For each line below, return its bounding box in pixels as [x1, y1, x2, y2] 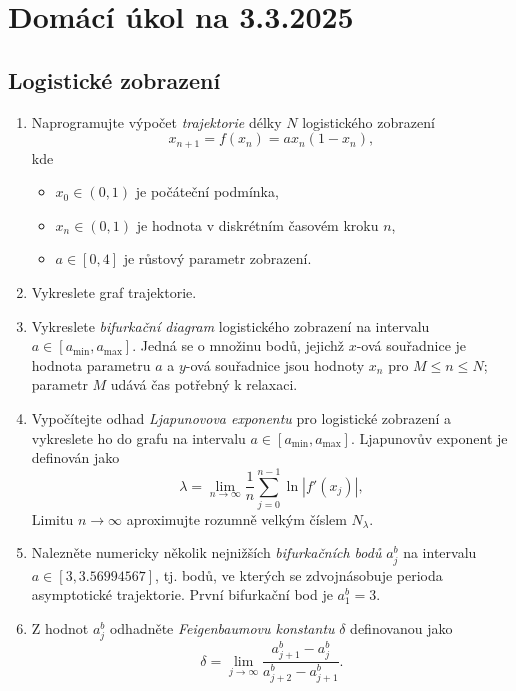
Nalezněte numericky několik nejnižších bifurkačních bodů [31, 542, 382, 563]
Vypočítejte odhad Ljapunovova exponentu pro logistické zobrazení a [31, 407, 452, 428]
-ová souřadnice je [356, 335, 467, 356]
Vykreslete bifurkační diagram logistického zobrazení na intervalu [31, 315, 430, 336]
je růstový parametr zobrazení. [123, 248, 312, 269]
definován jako [31, 447, 120, 468]
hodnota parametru [31, 354, 151, 375]
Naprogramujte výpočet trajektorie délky [31, 111, 282, 132]
